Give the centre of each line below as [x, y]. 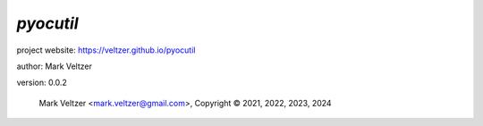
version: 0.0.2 [42, 83]
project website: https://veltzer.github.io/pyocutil [106, 50]
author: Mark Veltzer [55, 66]
